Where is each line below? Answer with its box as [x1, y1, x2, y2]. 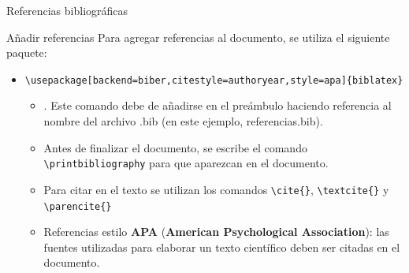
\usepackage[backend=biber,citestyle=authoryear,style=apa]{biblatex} [24, 74, 403, 86]
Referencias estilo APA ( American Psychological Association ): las [43, 223, 389, 240]
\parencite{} [43, 200, 112, 212]
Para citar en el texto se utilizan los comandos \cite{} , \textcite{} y [43, 181, 389, 197]
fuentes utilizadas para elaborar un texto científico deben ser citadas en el [43, 238, 400, 255]
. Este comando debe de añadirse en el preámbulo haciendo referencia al [43, 97, 392, 114]
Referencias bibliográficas [6, 2, 128, 18]
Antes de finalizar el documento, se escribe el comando [43, 139, 307, 155]
